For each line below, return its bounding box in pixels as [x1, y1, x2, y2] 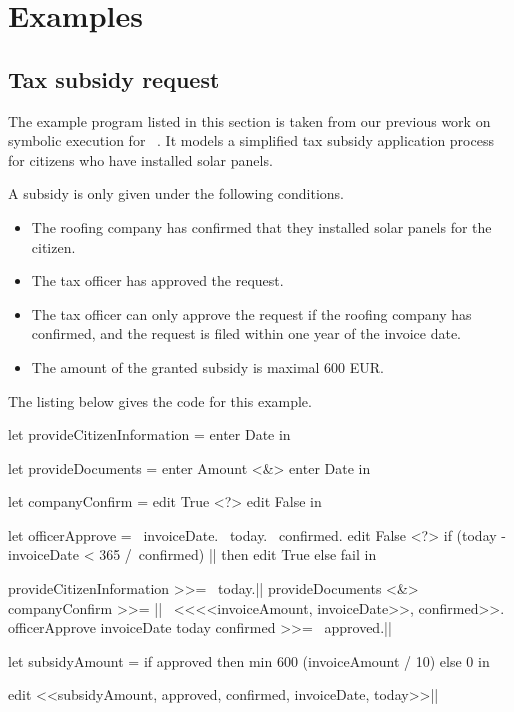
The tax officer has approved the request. [31, 270, 284, 291]
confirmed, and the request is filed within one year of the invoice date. [31, 323, 462, 344]
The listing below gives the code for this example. [8, 390, 312, 411]
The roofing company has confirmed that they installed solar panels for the [31, 216, 492, 237]
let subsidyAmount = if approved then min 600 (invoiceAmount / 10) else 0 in [8, 650, 490, 671]
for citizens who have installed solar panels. [8, 149, 273, 170]
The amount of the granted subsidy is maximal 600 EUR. [31, 356, 385, 377]
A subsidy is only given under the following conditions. [8, 183, 344, 204]
